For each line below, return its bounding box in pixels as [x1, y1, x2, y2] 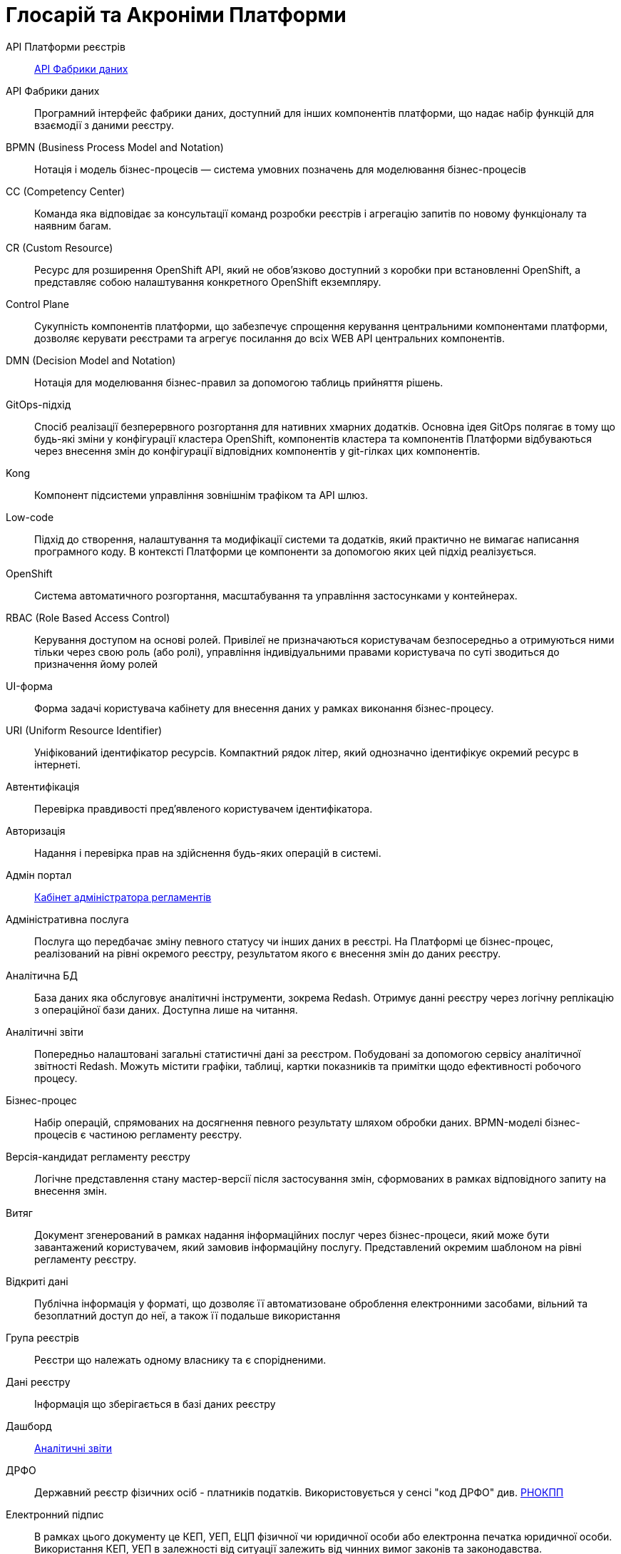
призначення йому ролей [34, 657, 158, 670]
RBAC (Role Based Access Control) [6, 611, 170, 624]
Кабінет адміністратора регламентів [34, 890, 212, 903]
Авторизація [6, 824, 66, 837]
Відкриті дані [6, 1275, 68, 1287]
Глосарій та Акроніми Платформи [6, 3, 347, 27]
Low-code [6, 510, 54, 523]
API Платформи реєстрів [6, 40, 125, 53]
